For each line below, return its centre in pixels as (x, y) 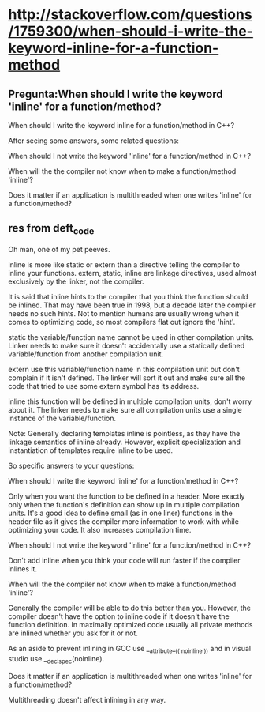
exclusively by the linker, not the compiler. (76, 281)
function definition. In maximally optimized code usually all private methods (131, 625)
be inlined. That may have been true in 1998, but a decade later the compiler (132, 305)
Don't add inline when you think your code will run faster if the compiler (124, 560)
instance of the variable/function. (62, 418)
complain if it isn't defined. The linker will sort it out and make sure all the (127, 378)
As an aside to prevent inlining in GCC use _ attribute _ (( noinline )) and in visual (129, 650)
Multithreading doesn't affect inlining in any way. (87, 699)
